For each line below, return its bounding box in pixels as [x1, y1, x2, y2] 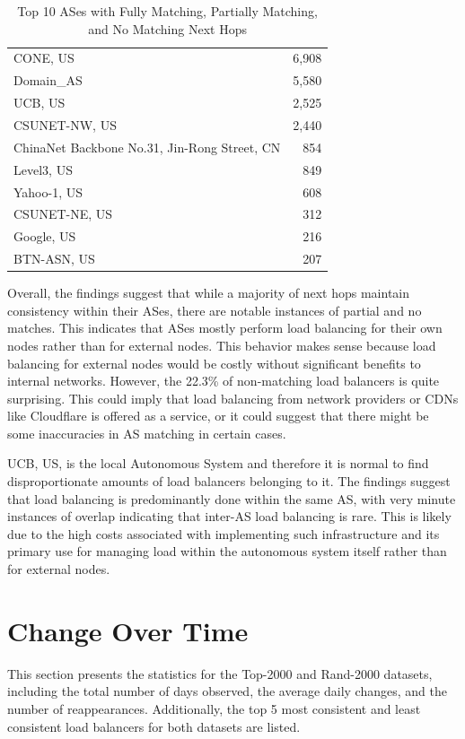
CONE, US [13, 48, 75, 67]
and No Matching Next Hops [88, 19, 247, 38]
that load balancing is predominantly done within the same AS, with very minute [7, 489, 456, 508]
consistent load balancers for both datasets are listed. [7, 717, 301, 735]
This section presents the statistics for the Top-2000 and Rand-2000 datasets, [7, 664, 433, 682]
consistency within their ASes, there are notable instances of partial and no [7, 300, 422, 319]
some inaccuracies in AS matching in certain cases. [7, 423, 286, 442]
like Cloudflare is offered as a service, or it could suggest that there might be [7, 406, 429, 425]
